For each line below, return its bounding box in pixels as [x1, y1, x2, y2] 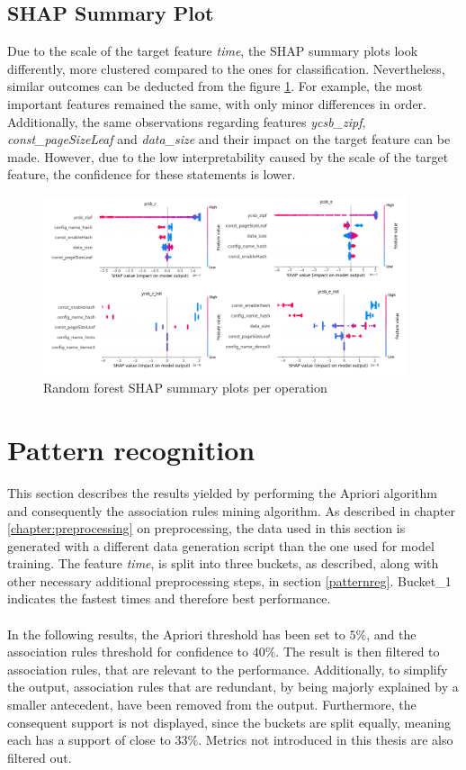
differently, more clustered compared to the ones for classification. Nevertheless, [7, 59, 445, 77]
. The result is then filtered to [275, 642, 440, 661]
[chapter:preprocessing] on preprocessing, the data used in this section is [7, 519, 406, 538]
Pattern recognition [7, 430, 255, 467]
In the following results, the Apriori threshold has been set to [7, 624, 345, 643]
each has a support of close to [7, 730, 171, 749]
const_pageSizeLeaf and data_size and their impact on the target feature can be [7, 130, 451, 149]
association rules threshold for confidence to [7, 642, 248, 661]
